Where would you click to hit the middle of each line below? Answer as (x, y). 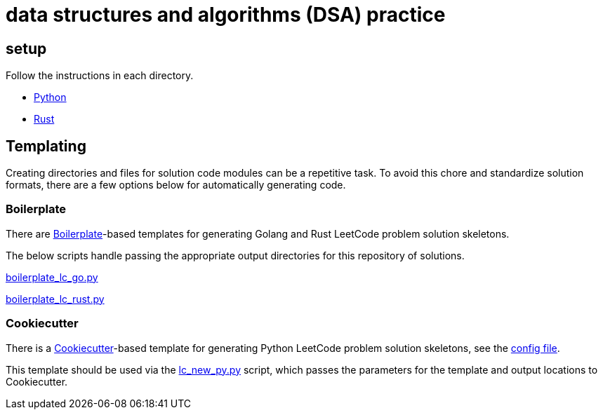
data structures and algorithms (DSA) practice (226, 15)
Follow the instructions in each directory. (100, 76)
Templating (46, 146)
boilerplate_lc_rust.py (55, 299)
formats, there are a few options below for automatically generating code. (176, 185)
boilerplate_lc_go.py (52, 277)
